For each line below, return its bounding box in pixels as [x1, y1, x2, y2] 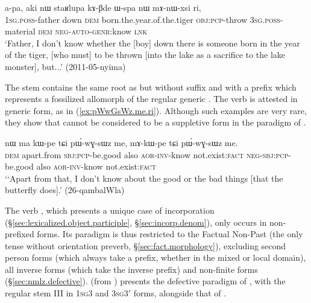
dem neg [38, 25, 69, 37]
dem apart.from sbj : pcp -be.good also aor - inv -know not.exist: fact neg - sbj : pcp [5, 148, 289, 161]
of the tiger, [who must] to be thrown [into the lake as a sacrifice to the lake [5, 48, 286, 61]
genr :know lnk [92, 25, 148, 37]
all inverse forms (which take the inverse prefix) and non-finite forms [5, 263, 258, 275]
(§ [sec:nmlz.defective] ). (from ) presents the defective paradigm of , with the [5, 275, 286, 287]
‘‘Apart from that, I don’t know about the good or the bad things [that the [5, 171, 283, 184]
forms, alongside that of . [133, 287, 227, 299]
